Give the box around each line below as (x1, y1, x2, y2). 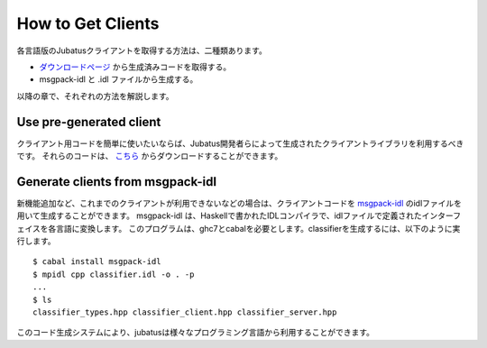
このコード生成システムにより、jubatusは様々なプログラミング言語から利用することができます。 (16, 327, 374, 338)
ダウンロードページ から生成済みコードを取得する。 (39, 61, 232, 72)
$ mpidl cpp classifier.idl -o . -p (32, 269, 195, 279)
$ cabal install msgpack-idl (32, 257, 161, 267)
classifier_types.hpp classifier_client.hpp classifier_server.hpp (32, 307, 337, 317)
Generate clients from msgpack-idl (16, 174, 216, 189)
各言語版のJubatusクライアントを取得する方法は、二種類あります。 (16, 45, 268, 56)
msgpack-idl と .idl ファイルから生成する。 (39, 74, 198, 85)
